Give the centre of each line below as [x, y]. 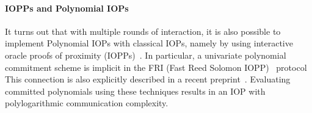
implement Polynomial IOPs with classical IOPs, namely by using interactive [149, 43]
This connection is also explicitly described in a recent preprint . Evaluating [148, 79]
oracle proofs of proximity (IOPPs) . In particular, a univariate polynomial [146, 55]
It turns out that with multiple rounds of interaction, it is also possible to [143, 31]
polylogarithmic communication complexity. [87, 103]
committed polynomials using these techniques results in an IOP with [135, 91]
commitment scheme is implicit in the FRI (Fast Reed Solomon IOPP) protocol [156, 67]
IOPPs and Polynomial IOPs [67, 8]
